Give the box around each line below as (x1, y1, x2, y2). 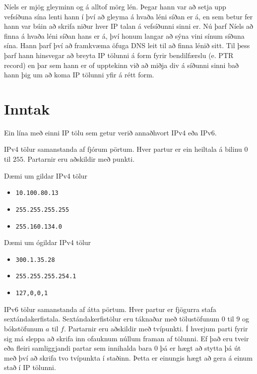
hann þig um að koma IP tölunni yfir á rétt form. (4, 69, 154, 80)
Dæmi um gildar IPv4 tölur (4, 170, 88, 181)
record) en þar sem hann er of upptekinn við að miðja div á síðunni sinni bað (4, 60, 239, 70)
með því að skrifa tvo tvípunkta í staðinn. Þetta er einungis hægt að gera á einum (4, 352, 253, 363)
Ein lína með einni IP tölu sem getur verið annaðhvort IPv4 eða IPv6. (4, 127, 217, 137)
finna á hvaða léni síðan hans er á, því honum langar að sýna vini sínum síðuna (4, 30, 245, 41)
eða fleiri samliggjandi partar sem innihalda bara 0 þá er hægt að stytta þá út (4, 343, 241, 353)
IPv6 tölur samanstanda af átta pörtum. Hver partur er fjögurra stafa (4, 304, 216, 314)
